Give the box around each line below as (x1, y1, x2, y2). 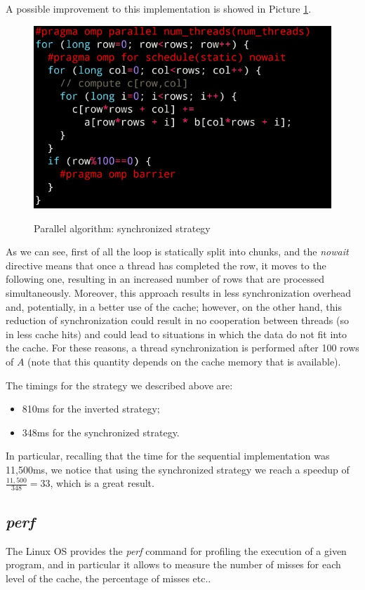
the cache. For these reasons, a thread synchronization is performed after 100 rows (6, 340, 359, 355)
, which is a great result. (50, 476, 154, 490)
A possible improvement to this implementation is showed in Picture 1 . (6, 1, 312, 15)
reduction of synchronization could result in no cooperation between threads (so (6, 313, 349, 328)
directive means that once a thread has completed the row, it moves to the (6, 257, 326, 272)
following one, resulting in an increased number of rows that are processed (6, 271, 325, 286)
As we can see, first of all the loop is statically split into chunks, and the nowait (6, 244, 349, 259)
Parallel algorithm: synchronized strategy (34, 220, 211, 235)
